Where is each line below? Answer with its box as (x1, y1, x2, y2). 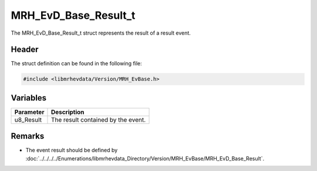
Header (11, 45, 39, 55)
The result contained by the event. (50, 115, 146, 123)
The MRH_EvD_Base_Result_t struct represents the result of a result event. (11, 29, 191, 36)
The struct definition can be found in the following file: (11, 60, 142, 67)
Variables (11, 93, 47, 103)
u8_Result (14, 115, 42, 123)
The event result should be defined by (25, 147, 118, 154)
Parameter (14, 108, 45, 116)
